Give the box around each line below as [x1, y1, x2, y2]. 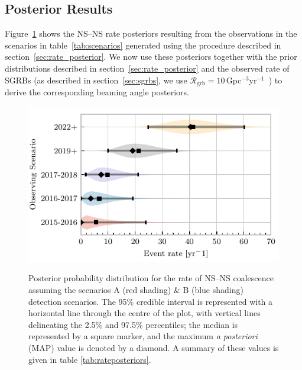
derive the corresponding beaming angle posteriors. [5, 86, 189, 98]
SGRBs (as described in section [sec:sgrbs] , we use [5, 73, 187, 86]
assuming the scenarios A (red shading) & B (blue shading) [28, 283, 243, 295]
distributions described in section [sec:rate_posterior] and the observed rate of [5, 62, 290, 74]
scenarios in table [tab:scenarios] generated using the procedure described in [5, 38, 281, 51]
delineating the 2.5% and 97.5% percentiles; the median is [28, 318, 238, 330]
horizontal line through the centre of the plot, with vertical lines [28, 307, 261, 319]
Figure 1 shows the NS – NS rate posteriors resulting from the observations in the [5, 27, 297, 40]
